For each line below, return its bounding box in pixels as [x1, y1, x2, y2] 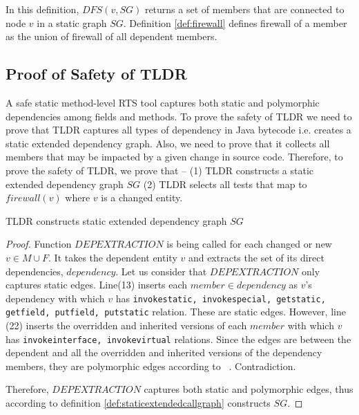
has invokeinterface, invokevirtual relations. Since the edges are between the [6, 331, 351, 346]
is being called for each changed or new [166, 237, 332, 251]
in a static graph [37, 15, 107, 30]
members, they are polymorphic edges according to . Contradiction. [6, 358, 296, 373]
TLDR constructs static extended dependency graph [6, 213, 227, 228]
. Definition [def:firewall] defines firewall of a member [123, 15, 347, 30]
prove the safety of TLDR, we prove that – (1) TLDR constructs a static [6, 163, 314, 177]
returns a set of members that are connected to [144, 2, 345, 16]
